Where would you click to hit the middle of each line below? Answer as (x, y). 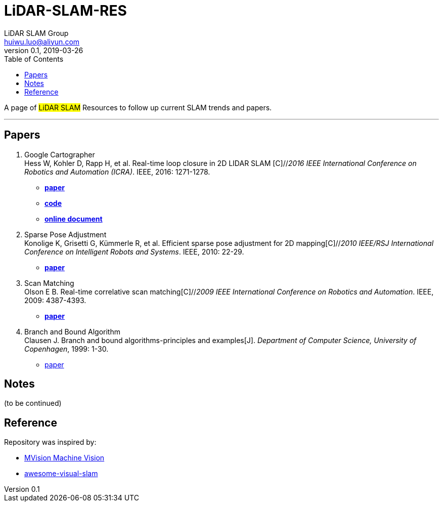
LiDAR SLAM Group (36, 33)
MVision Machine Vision (64, 458)
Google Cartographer (60, 154)
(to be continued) (33, 403)
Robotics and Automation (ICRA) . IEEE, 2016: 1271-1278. (117, 172)
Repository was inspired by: (50, 442)
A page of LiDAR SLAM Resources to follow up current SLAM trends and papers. (138, 107)
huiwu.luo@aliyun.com (42, 41)
